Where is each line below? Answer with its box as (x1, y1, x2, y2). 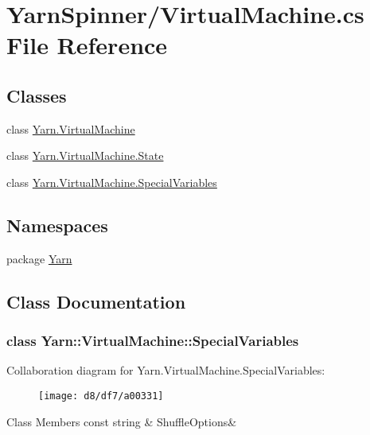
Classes (6, 83, 67, 107)
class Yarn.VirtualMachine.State (6, 147, 164, 164)
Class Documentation (6, 289, 186, 313)
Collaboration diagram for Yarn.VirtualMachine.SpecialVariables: (6, 362, 325, 379)
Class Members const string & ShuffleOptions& (6, 413, 237, 429)
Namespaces (6, 212, 108, 237)
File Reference (6, 29, 168, 61)
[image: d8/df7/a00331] (38, 390, 164, 402)
